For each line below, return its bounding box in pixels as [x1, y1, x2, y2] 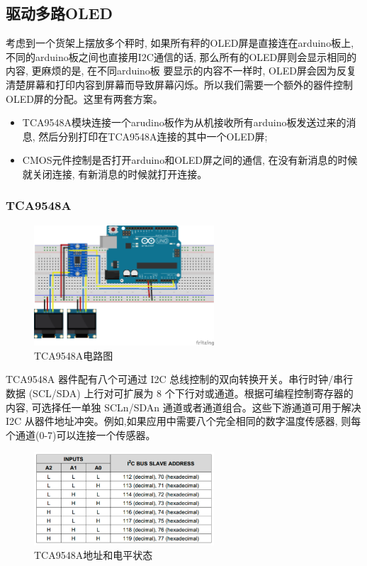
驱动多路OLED [6, 2, 113, 24]
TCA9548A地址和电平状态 [34, 548, 153, 562]
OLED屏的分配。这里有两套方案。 [6, 91, 163, 106]
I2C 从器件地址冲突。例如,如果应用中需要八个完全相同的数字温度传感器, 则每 [6, 414, 361, 428]
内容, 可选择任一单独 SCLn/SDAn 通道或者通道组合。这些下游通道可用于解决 [6, 399, 361, 414]
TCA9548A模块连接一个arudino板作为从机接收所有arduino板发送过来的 [22, 115, 346, 130]
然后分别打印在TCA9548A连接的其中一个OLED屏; [38, 128, 268, 143]
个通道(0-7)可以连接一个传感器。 [6, 427, 156, 442]
